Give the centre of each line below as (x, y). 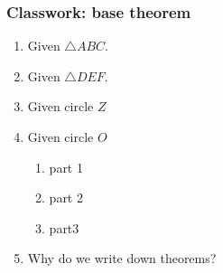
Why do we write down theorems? (122, 258)
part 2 (66, 198)
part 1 (66, 167)
